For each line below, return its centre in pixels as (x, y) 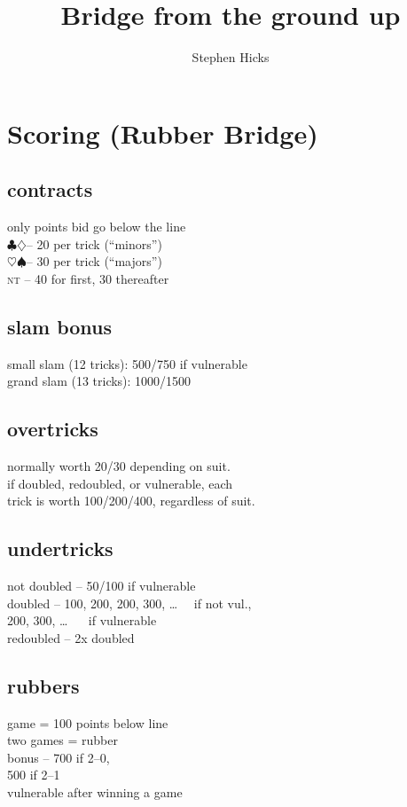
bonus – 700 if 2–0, (59, 757)
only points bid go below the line (97, 227)
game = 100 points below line (88, 722)
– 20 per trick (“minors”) (94, 243)
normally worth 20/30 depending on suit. (119, 466)
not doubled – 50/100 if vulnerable (102, 586)
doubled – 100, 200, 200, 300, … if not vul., (129, 603)
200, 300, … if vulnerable (82, 620)
